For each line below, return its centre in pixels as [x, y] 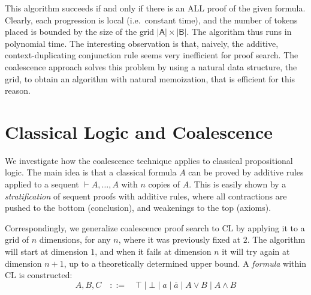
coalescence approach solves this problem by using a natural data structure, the [151, 66]
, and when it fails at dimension [153, 251]
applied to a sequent [42, 184]
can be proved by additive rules [246, 172]
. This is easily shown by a [238, 184]
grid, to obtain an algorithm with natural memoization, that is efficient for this [150, 78]
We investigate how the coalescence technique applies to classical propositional [149, 160]
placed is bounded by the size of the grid [80, 32]
